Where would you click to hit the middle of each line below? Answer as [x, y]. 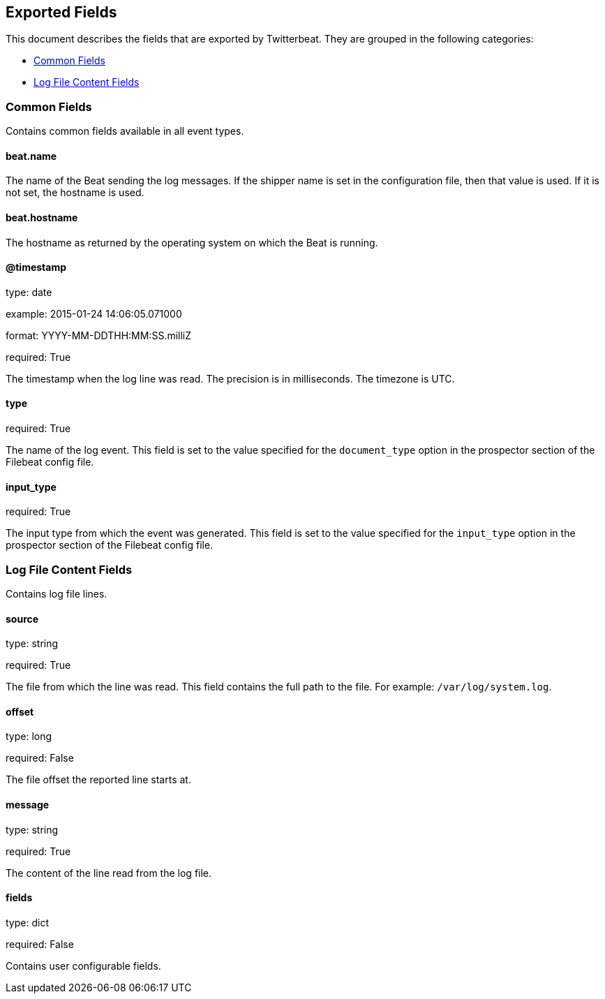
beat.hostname [42, 217]
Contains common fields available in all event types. [125, 131]
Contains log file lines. [57, 594]
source [22, 619]
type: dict [27, 922]
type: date [29, 292]
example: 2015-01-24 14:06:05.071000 [94, 313]
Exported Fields [61, 12]
